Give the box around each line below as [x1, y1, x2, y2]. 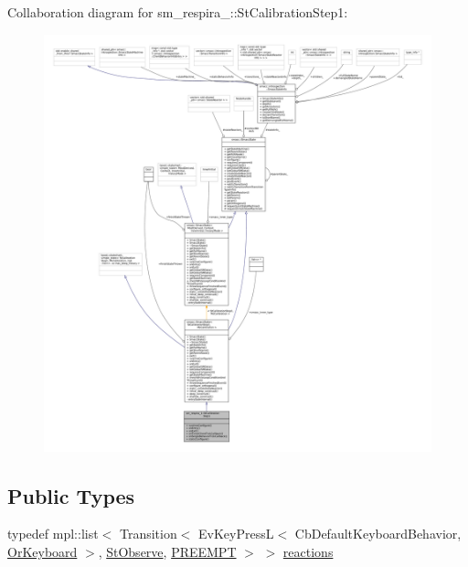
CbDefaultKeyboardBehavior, [294, 524, 462, 543]
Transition [119, 524, 177, 543]
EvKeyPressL [198, 524, 274, 543]
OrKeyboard [7, 542, 78, 562]
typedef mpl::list [7, 524, 99, 543]
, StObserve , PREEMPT [98, 542, 237, 562]
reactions [282, 542, 334, 562]
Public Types [7, 481, 135, 509]
